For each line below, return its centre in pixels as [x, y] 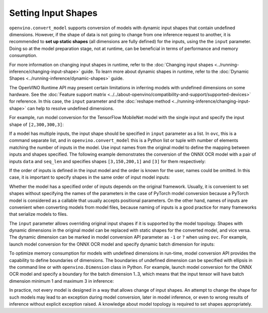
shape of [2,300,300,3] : [36, 125]
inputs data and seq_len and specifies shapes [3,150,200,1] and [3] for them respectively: [107, 161]
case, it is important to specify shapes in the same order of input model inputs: [90, 177]
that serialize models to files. [38, 214]
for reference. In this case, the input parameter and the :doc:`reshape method [90, 101]
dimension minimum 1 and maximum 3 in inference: [62, 281]
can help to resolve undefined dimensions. [70, 108]
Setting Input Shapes [53, 13]
